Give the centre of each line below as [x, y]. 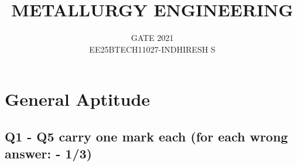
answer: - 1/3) [48, 153]
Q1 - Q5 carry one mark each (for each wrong [146, 136]
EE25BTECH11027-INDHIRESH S [152, 49]
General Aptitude [78, 99]
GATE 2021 [152, 38]
